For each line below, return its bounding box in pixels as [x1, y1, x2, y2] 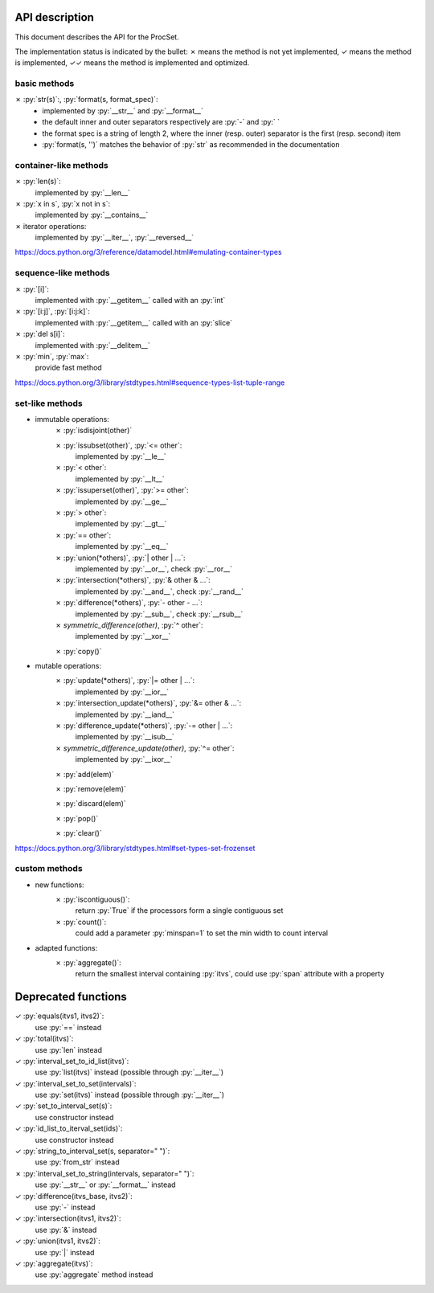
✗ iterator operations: [14, 221, 87, 231]
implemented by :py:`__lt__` [75, 474, 165, 484]
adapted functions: [35, 943, 98, 952]
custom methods [14, 863, 84, 874]
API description [14, 10, 94, 24]
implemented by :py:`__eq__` [75, 542, 169, 551]
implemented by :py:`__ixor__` [75, 755, 173, 764]
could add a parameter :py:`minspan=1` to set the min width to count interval [75, 928, 329, 938]
